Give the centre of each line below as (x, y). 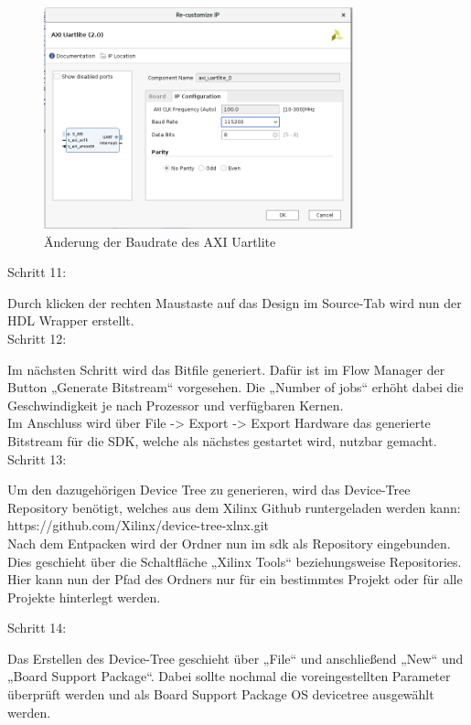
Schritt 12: (37, 338)
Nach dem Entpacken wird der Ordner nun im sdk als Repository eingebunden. (229, 543)
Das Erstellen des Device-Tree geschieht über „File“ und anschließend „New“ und (235, 658)
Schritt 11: (37, 272)
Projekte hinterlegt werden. (84, 597)
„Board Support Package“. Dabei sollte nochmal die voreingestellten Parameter (229, 676)
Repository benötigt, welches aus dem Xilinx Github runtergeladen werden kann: (234, 507)
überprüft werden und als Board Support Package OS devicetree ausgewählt (221, 694)
